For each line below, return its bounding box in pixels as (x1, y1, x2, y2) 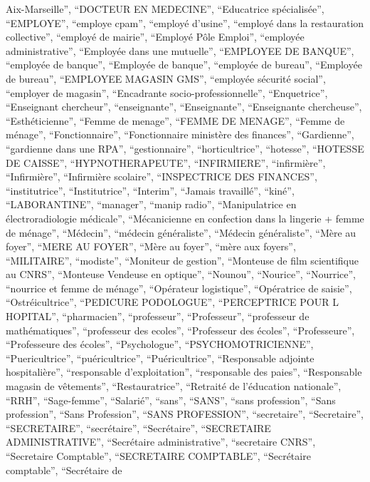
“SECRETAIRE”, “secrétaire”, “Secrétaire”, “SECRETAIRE (6, 420, 271, 435)
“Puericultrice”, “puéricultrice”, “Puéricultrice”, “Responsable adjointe (6, 350, 314, 365)
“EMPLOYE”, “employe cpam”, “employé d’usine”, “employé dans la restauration (6, 15, 364, 30)
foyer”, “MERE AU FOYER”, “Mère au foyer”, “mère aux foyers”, (6, 239, 296, 254)
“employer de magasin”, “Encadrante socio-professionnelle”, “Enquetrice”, (6, 85, 328, 100)
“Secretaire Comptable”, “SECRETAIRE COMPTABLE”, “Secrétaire (6, 448, 311, 463)
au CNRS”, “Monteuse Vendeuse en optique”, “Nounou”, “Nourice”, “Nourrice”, (6, 267, 356, 282)
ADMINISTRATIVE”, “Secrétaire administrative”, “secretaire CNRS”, (6, 434, 316, 449)
